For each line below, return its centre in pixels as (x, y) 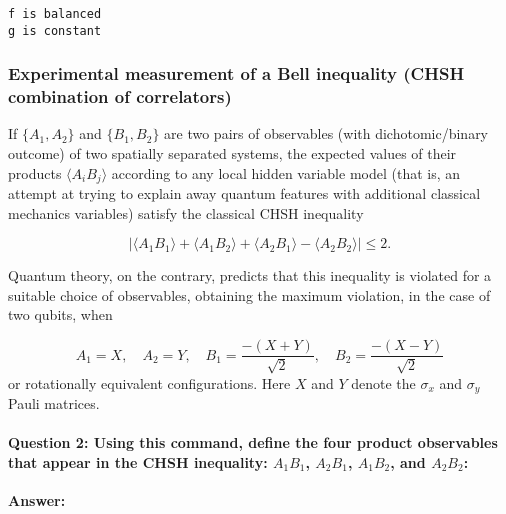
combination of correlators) (120, 96)
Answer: (37, 499)
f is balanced (55, 14)
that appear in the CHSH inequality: (138, 461)
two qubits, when (60, 314)
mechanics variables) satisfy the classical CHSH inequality (186, 212)
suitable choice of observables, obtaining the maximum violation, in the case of (249, 294)
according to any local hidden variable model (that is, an (286, 172)
